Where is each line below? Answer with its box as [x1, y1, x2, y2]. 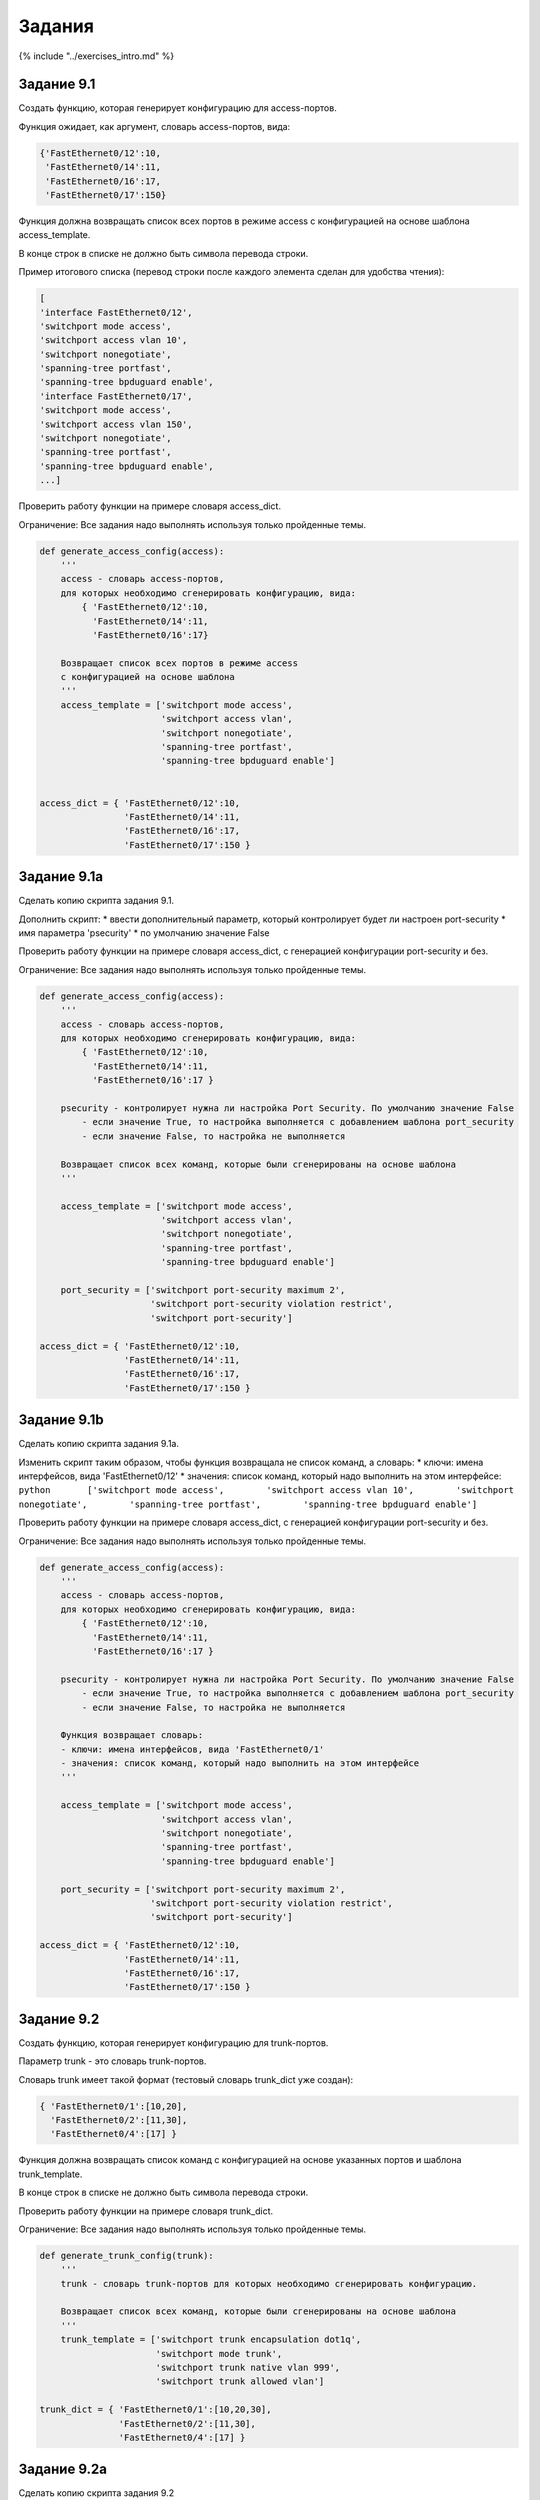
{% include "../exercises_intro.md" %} [18, 50, 175, 62]
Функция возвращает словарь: [60, 1730, 204, 1741]
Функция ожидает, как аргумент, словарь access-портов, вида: [18, 120, 291, 132]
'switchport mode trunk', [155, 2348, 283, 2359]
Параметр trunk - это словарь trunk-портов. [18, 2055, 207, 2067]
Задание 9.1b [18, 1411, 104, 1429]
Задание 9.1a [18, 868, 104, 885]
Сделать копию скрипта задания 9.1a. [18, 1438, 180, 1450]
